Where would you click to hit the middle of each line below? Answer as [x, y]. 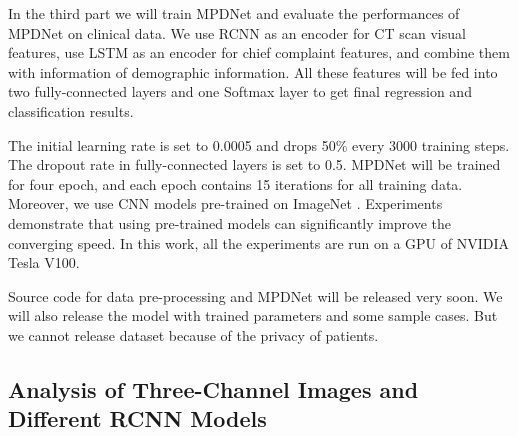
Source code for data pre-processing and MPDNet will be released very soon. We [255, 295]
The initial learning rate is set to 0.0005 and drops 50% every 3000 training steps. [259, 144]
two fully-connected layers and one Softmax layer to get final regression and [240, 91]
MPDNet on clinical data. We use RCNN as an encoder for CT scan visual [237, 32]
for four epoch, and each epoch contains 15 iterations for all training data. [235, 183]
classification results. [71, 110]
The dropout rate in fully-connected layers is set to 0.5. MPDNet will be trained [254, 164]
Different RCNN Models [137, 418]
